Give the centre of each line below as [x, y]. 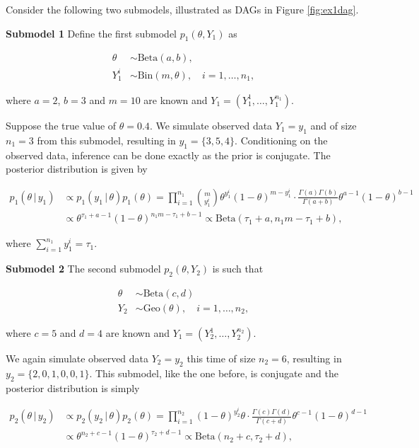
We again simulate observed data [77, 358]
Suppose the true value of [61, 125]
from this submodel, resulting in [106, 140]
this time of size [221, 358]
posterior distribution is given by [77, 169]
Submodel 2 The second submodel [83, 269]
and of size [334, 125]
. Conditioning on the [281, 140]
